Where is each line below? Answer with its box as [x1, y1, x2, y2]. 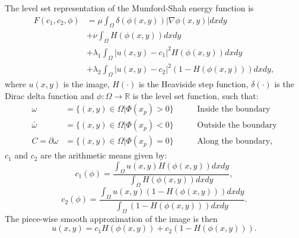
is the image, [63, 77, 110, 90]
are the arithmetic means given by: [40, 149, 167, 161]
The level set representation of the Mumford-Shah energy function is [5, 2, 254, 14]
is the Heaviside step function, [138, 77, 249, 90]
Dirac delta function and [5, 89, 94, 101]
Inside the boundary [197, 105, 271, 114]
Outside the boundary [197, 121, 277, 130]
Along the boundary [197, 137, 271, 146]
